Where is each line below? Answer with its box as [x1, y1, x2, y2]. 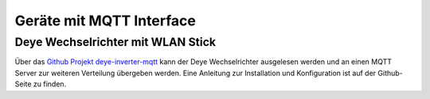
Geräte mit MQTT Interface [14, 12, 197, 29]
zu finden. [33, 79, 67, 89]
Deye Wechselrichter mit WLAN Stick [14, 35, 217, 49]
